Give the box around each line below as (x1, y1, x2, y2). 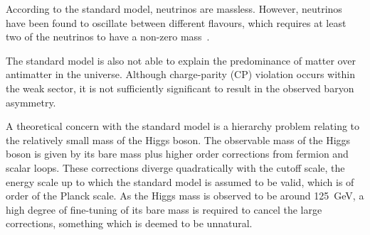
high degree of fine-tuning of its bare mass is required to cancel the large (6, 202, 322, 217)
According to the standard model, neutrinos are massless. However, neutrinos (6, 1, 342, 16)
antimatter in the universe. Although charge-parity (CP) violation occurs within (6, 67, 355, 82)
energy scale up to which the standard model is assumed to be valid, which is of (6, 174, 354, 189)
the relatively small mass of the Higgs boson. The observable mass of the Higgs (6, 132, 351, 147)
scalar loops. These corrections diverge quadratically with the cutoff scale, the (6, 160, 345, 175)
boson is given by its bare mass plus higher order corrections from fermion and (6, 146, 349, 161)
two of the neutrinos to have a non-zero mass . (6, 29, 210, 44)
